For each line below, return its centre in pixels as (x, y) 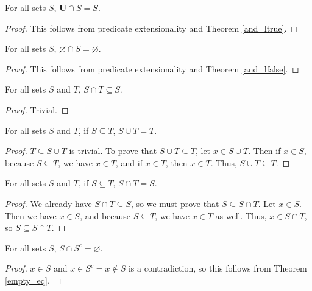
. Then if (264, 151)
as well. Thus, (241, 215)
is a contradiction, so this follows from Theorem (218, 268)
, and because (105, 215)
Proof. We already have (48, 203)
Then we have (31, 215)
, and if (129, 162)
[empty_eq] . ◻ (33, 280)
